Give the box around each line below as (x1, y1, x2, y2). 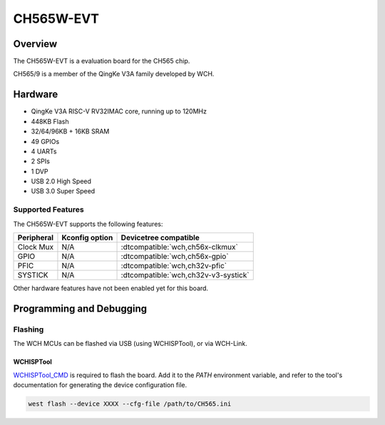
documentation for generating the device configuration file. (13, 380, 188, 389)
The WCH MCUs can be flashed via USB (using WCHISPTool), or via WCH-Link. (13, 339, 247, 348)
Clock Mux (17, 242, 53, 252)
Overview (13, 38, 58, 50)
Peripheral (17, 232, 53, 242)
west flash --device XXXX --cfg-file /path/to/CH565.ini (28, 399, 232, 408)
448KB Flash (31, 117, 69, 126)
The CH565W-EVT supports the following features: (13, 220, 163, 228)
